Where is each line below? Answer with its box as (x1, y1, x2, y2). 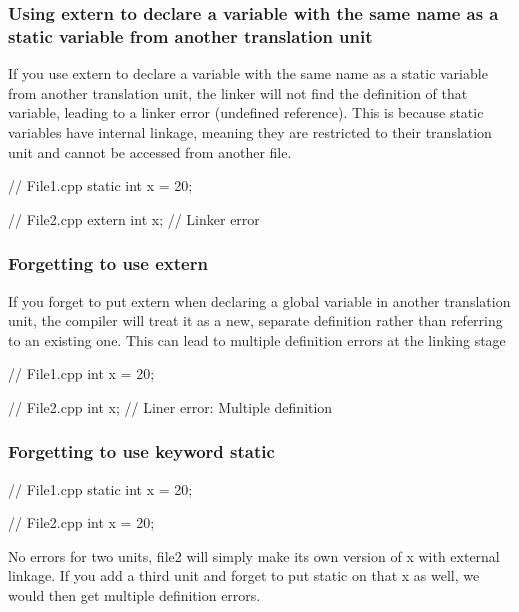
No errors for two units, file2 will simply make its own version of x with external (8, 545, 500, 566)
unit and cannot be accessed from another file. (8, 141, 292, 162)
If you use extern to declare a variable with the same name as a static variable (8, 63, 488, 84)
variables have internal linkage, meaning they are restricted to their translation (8, 121, 492, 142)
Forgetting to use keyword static (8, 439, 275, 464)
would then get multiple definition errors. (8, 585, 261, 606)
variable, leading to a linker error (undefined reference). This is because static (8, 102, 484, 123)
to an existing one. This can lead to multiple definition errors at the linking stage (8, 329, 506, 350)
